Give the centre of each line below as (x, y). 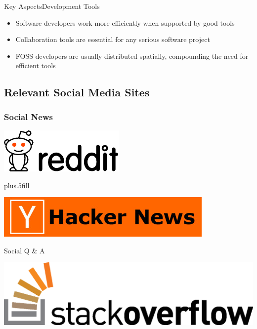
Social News (28, 116)
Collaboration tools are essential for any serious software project (113, 39)
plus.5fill (17, 185)
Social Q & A (24, 250)
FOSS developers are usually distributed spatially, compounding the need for (132, 56)
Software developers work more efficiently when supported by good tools (125, 22)
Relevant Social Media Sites (77, 92)
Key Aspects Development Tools (52, 6)
